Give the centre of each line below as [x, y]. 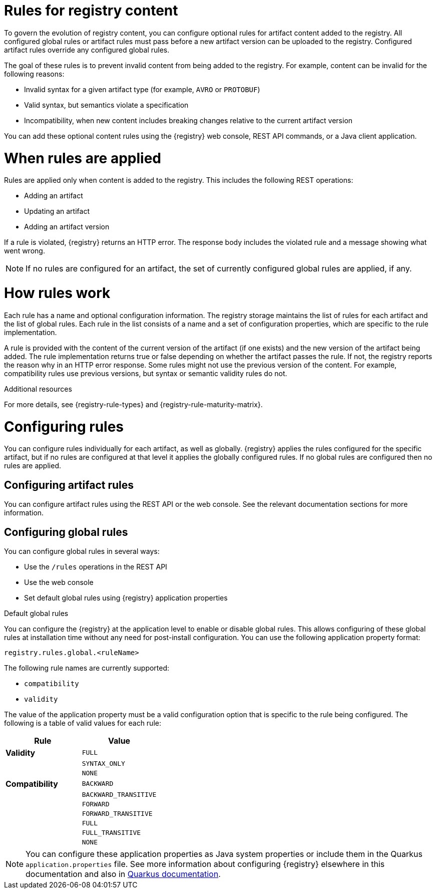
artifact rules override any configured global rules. [87, 50]
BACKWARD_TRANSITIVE [119, 794]
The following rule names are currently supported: [87, 668]
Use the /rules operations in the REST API [96, 566]
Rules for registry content [91, 11]
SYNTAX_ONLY [103, 763]
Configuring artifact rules [69, 485]
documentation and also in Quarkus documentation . [123, 874]
